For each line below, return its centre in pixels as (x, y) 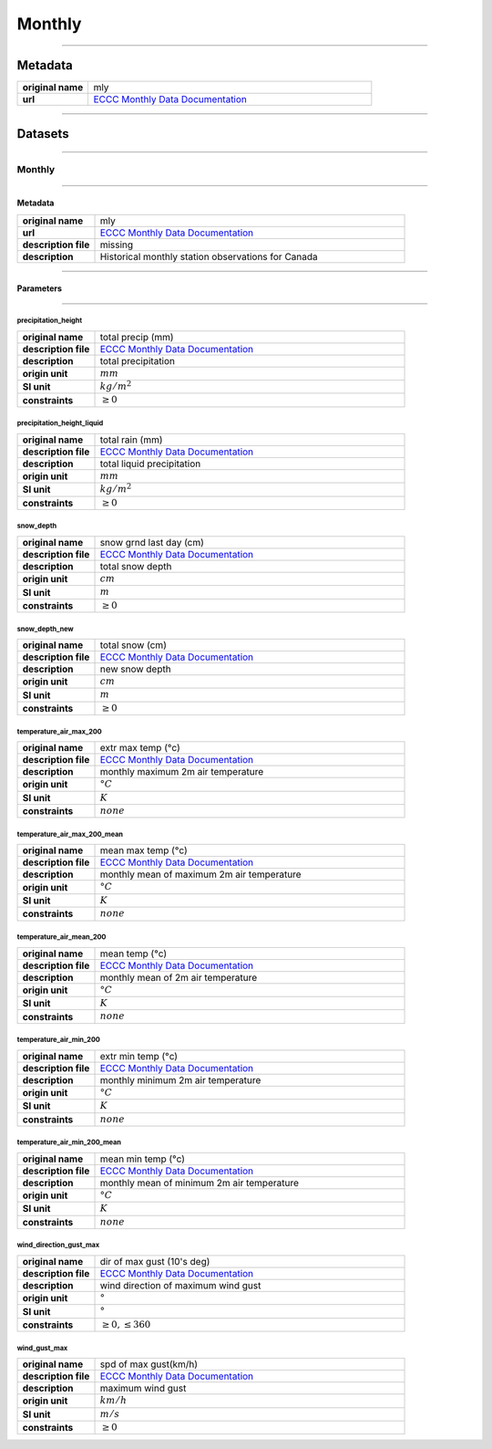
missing (117, 245)
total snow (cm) (133, 645)
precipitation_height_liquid (60, 423)
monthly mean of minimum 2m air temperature (200, 1183)
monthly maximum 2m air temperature (182, 772)
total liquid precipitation (150, 464)
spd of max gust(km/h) (149, 1364)
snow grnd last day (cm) (152, 542)
